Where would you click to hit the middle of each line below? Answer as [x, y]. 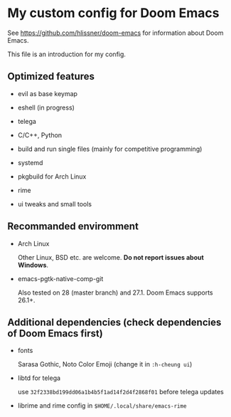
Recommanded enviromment [73, 227]
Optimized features [51, 76]
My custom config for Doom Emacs [113, 13]
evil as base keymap [48, 93]
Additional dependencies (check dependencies [114, 322]
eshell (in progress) [46, 107]
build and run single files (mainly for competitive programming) [110, 149]
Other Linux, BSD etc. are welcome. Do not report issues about [111, 257]
